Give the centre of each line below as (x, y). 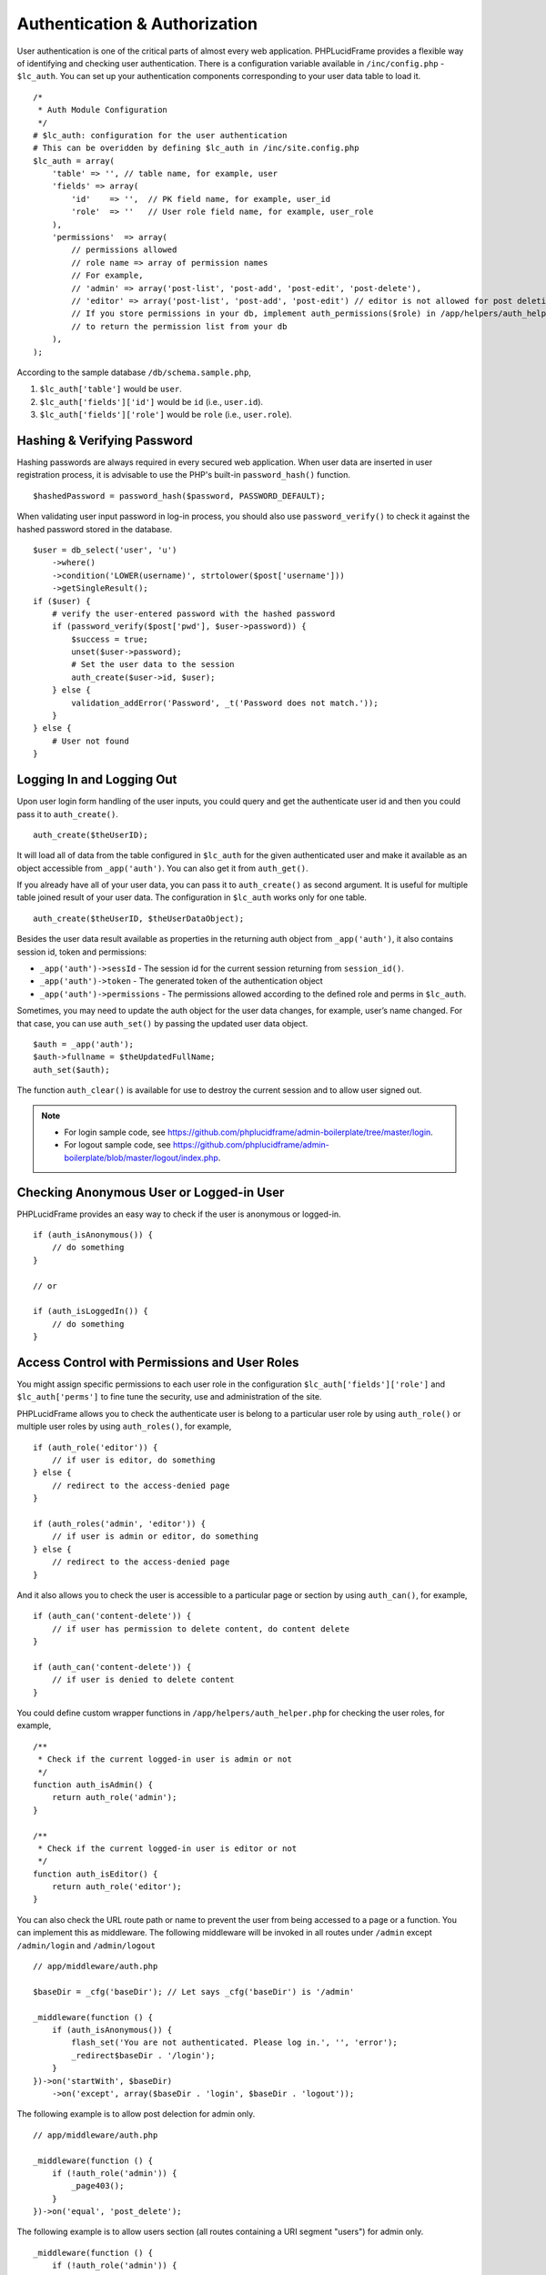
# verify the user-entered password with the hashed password (193, 613)
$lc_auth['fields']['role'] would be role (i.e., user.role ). (166, 415)
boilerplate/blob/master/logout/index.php (141, 1158)
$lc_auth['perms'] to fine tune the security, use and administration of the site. (169, 1397)
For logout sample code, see (118, 1145)
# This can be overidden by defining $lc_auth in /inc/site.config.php (196, 148)
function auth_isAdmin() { (93, 1785)
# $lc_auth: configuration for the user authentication (160, 135)
